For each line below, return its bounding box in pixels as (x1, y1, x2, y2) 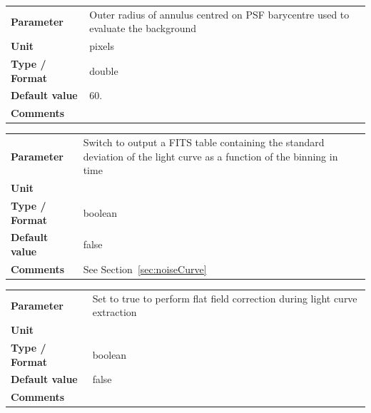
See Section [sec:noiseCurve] (83, 261, 207, 276)
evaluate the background (89, 21, 197, 36)
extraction (92, 305, 137, 320)
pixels (89, 39, 114, 53)
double (89, 63, 118, 78)
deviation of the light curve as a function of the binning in (83, 148, 338, 163)
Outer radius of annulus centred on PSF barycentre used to (89, 6, 350, 21)
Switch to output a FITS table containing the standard (83, 135, 325, 150)
